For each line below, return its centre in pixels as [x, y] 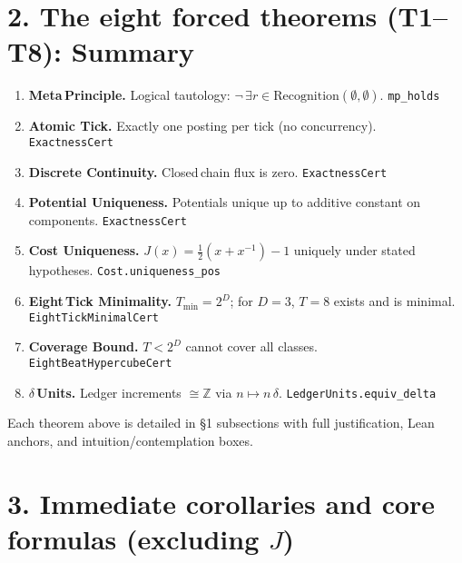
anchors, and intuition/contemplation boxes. [130, 440]
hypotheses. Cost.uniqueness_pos [125, 270]
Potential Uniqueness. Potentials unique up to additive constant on [225, 202]
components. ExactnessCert [108, 219]
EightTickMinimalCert [93, 317]
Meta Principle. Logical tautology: [129, 95]
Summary [133, 51]
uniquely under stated [354, 250]
